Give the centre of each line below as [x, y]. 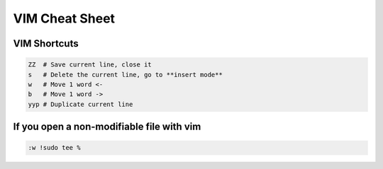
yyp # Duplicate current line [81, 104]
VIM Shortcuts [46, 43]
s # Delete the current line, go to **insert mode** [125, 75]
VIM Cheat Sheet [64, 18]
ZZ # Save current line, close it [90, 65]
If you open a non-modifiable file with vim [107, 127]
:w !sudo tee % [54, 148]
